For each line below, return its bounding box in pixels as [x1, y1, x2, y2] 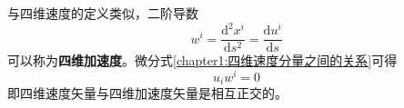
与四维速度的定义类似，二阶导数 [7, 4, 198, 22]
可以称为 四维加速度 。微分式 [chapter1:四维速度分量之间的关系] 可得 [7, 51, 398, 70]
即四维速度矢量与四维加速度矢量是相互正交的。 [7, 83, 288, 103]
